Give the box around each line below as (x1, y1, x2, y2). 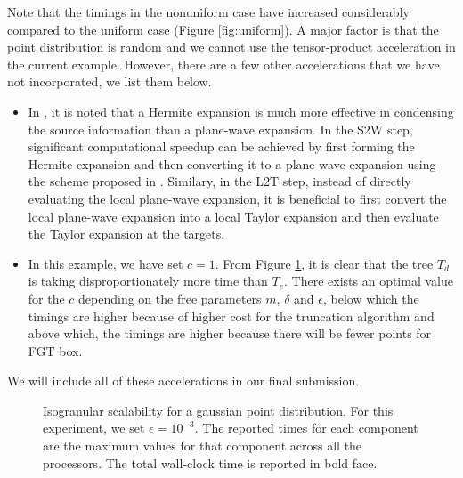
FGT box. (28, 341, 83, 360)
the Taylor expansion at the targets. (28, 224, 225, 243)
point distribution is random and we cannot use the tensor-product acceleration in (7, 37, 456, 56)
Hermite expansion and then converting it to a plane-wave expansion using (28, 154, 436, 173)
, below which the (322, 288, 419, 307)
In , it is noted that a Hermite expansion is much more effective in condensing (28, 101, 454, 120)
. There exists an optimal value (284, 271, 453, 290)
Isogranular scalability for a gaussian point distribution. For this (43, 401, 394, 419)
